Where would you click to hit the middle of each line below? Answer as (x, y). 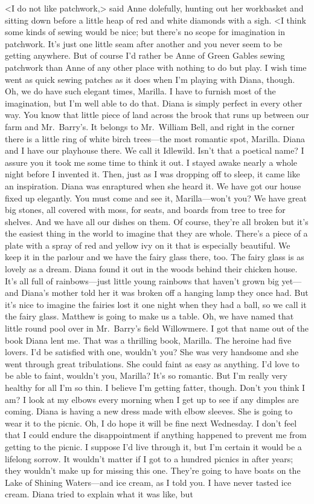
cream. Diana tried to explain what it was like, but (99, 494)
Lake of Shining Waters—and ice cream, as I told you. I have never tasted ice (148, 482)
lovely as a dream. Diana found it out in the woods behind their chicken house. (151, 269)
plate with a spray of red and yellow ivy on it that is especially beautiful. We (148, 245)
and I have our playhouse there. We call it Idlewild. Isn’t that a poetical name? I (155, 150)
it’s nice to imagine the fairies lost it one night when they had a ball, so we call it (156, 304)
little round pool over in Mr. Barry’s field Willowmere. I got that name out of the (157, 328)
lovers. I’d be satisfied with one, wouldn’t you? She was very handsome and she (152, 352)
